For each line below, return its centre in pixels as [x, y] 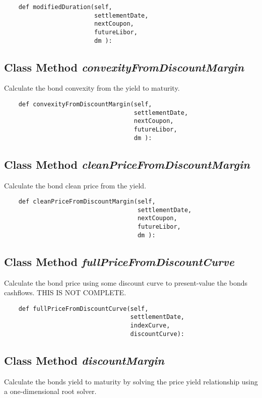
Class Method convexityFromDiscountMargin [124, 67]
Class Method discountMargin [84, 360]
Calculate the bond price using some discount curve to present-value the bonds [126, 282]
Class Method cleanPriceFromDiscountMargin [127, 164]
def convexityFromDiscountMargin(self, [85, 105]
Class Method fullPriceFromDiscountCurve [119, 261]
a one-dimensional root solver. [50, 391]
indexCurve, [150, 326]
